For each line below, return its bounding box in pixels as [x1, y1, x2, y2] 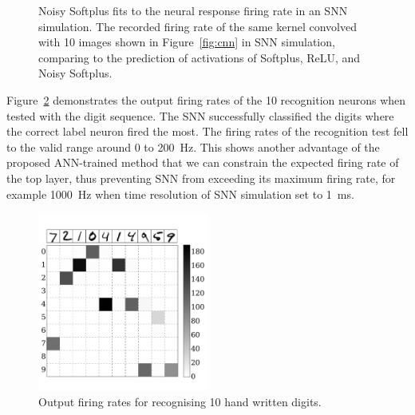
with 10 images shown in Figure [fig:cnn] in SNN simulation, [38, 34, 335, 50]
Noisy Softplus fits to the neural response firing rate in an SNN [38, 2, 348, 18]
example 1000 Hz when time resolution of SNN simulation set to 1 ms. [6, 185, 354, 202]
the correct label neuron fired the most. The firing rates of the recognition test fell [6, 123, 409, 140]
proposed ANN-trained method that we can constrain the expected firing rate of [6, 154, 399, 171]
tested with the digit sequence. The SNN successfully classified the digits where [6, 107, 394, 124]
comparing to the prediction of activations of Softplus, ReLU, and [38, 49, 361, 65]
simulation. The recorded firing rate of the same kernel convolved [38, 18, 357, 34]
